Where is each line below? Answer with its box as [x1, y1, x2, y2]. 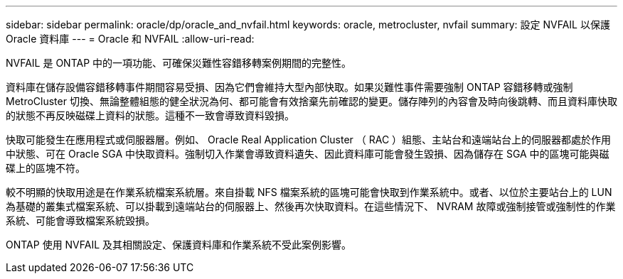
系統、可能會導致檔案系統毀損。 [6, 214, 155, 226]
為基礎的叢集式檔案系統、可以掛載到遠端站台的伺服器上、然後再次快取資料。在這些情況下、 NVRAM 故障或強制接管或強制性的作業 [6, 200, 616, 212]
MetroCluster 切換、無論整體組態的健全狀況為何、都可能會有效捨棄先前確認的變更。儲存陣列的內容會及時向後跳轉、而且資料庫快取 [6, 95, 617, 107]
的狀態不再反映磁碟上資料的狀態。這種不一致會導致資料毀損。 [6, 109, 294, 121]
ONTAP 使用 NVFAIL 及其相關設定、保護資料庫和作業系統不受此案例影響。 [6, 239, 352, 251]
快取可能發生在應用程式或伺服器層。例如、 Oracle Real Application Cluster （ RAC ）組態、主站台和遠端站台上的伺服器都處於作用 [6, 133, 612, 146]
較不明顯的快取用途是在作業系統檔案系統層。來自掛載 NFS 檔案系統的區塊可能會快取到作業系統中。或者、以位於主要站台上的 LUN [6, 186, 612, 198]
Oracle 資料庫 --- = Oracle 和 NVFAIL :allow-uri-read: [6, 33, 255, 45]
